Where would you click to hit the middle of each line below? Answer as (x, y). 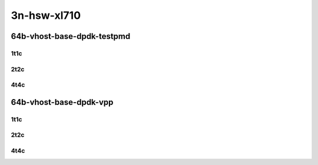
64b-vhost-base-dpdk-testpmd (71, 36)
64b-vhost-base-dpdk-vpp (62, 102)
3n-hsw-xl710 (46, 15)
